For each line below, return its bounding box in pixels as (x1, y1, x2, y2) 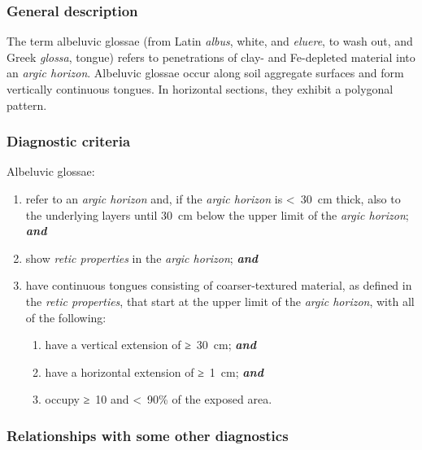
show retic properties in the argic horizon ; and (25, 249, 259, 266)
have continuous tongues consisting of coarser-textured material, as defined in (25, 277, 412, 294)
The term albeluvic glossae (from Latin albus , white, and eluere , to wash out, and (7, 33, 413, 50)
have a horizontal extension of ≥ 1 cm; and (45, 363, 263, 380)
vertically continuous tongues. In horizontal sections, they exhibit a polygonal (7, 81, 394, 97)
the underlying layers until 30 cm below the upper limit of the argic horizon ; (25, 206, 409, 223)
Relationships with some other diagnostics (7, 425, 289, 445)
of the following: (25, 308, 107, 325)
